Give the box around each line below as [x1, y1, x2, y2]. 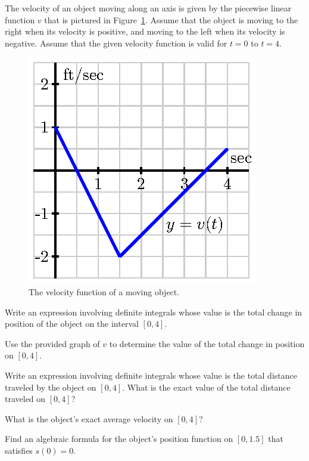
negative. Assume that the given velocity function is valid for [5, 36, 227, 49]
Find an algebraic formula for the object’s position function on [5, 432, 233, 445]
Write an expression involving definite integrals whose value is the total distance [5, 369, 297, 381]
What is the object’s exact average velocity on [5, 412, 173, 425]
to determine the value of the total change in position [109, 337, 305, 349]
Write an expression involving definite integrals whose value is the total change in [5, 305, 302, 318]
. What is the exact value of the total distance [122, 380, 291, 393]
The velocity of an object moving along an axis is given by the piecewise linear [5, 2, 292, 14]
